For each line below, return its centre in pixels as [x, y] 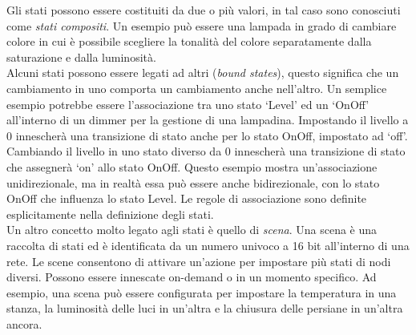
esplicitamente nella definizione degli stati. [110, 214]
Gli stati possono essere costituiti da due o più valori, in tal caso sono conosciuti [204, 10]
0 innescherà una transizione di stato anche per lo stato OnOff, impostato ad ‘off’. [207, 135]
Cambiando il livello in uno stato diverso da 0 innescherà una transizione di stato [206, 151]
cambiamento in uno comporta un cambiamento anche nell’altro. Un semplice [197, 88]
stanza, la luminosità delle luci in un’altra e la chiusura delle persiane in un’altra [205, 308]
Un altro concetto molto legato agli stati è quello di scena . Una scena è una [192, 230]
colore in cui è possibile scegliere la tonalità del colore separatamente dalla [189, 41]
